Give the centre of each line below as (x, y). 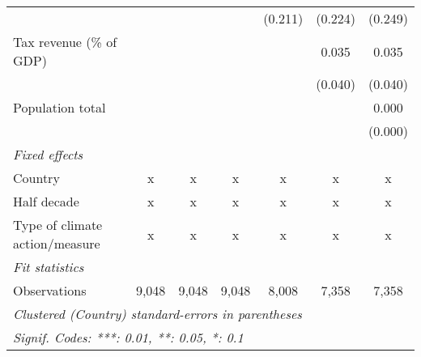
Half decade (46, 201)
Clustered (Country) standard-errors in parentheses (157, 314)
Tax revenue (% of (65, 42)
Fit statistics (49, 267)
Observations (50, 290)
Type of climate (58, 225)
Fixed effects (48, 154)
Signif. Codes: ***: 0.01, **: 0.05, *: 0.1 (128, 337)
